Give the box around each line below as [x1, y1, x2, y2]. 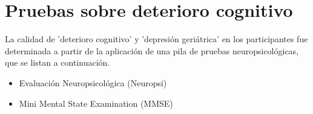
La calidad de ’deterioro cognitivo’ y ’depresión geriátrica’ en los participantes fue [5, 33, 308, 45]
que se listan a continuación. [5, 56, 110, 69]
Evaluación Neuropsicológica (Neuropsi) [19, 76, 167, 89]
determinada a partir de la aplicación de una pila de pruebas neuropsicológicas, [5, 44, 299, 57]
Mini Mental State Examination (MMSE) [19, 97, 173, 109]
